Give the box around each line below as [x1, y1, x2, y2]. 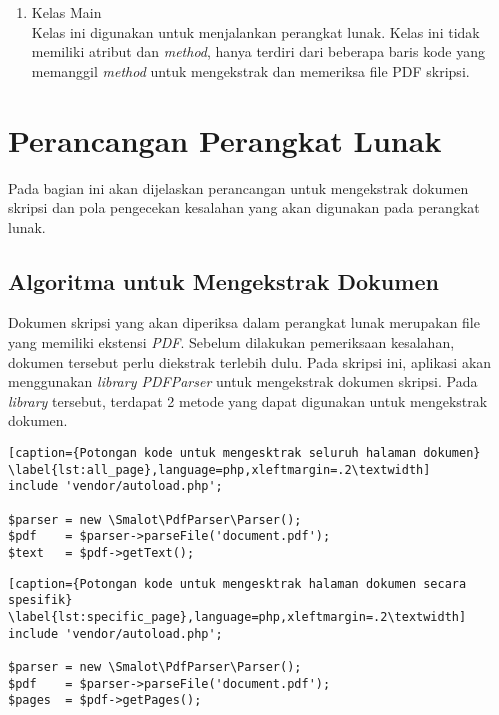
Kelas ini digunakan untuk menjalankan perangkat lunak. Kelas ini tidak [31, 21, 480, 42]
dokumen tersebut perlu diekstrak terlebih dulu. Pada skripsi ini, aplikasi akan [8, 351, 492, 372]
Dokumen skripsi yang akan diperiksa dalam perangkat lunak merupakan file [8, 312, 480, 333]
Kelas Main [31, 2, 102, 22]
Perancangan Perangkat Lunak [8, 119, 442, 160]
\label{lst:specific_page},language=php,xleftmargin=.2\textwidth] [8, 609, 467, 624]
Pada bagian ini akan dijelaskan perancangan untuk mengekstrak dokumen [8, 177, 469, 198]
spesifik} [8, 593, 73, 608]
